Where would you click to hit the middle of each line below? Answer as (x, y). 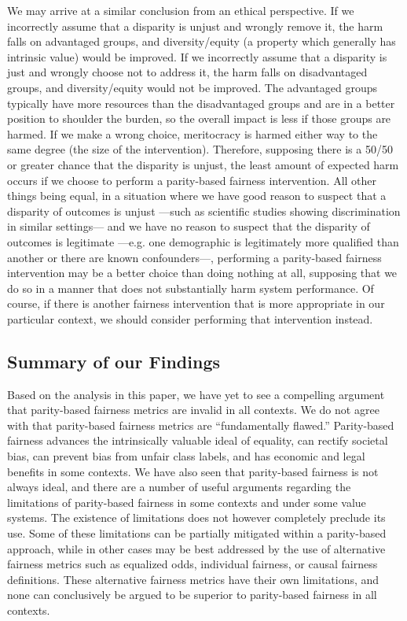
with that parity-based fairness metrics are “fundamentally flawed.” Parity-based (201, 425)
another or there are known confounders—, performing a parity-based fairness (194, 257)
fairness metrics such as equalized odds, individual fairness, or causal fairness (192, 564)
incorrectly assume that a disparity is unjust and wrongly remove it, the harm (195, 26)
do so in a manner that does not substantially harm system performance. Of (191, 288)
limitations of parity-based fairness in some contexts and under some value (187, 502)
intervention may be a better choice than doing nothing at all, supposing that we (202, 273)
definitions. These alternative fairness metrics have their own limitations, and (193, 579)
